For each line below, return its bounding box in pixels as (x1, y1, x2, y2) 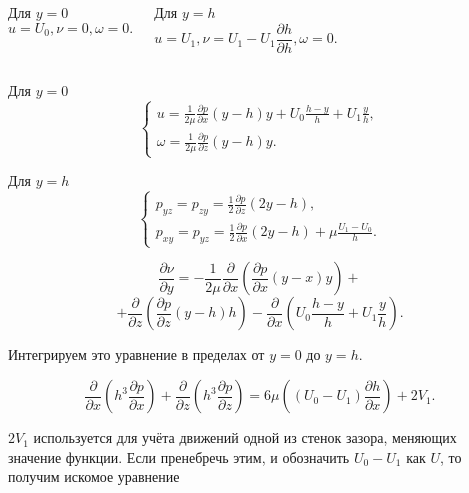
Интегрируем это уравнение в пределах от (8, 344, 265, 365)
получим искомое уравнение (8, 466, 180, 487)
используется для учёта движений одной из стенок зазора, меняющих (33, 427, 457, 448)
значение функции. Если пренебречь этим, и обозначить (8, 446, 350, 467)
